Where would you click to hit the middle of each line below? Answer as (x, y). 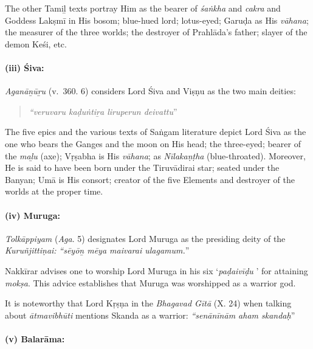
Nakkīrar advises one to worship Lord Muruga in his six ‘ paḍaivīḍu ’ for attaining (156, 270)
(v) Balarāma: (35, 338)
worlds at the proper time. (54, 191)
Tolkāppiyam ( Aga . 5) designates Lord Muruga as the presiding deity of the (145, 238)
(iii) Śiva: (25, 67)
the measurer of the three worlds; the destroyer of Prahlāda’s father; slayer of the (156, 32)
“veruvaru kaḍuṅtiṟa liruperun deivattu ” (103, 111)
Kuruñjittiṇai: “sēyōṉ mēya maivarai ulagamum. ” (97, 250)
